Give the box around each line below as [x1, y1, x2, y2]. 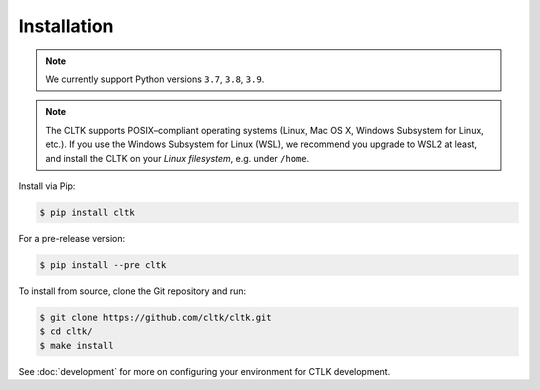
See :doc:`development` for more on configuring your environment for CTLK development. [18, 365, 391, 377]
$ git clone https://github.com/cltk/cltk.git [39, 311, 272, 323]
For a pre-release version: [18, 232, 126, 244]
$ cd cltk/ [39, 326, 93, 337]
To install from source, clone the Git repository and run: [18, 285, 247, 297]
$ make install [39, 340, 114, 351]
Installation [18, 15, 114, 37]
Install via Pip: [18, 180, 76, 192]
